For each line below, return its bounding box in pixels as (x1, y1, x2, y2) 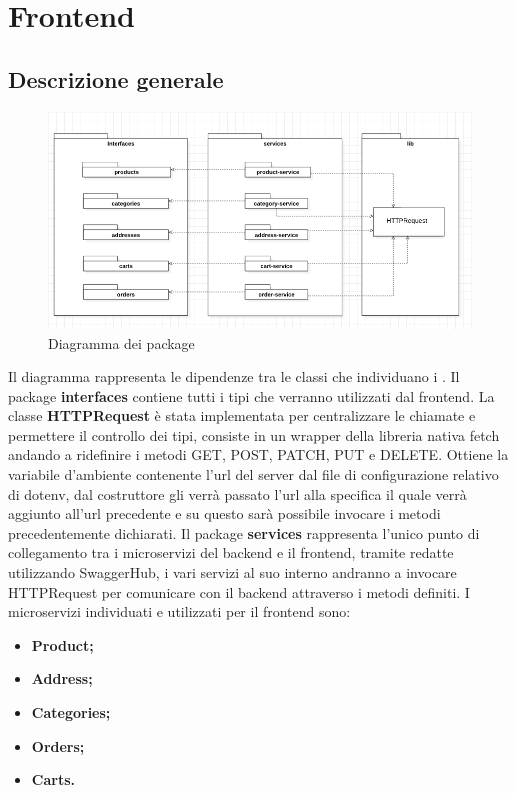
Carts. (31, 769, 75, 790)
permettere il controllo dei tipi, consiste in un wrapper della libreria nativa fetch (8, 424, 500, 445)
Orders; (31, 735, 85, 756)
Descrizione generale (8, 63, 224, 94)
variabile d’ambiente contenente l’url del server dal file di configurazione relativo (8, 464, 499, 485)
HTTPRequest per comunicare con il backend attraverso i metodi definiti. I (8, 581, 470, 602)
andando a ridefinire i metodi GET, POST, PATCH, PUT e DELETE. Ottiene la (8, 444, 509, 465)
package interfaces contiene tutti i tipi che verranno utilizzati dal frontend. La (8, 385, 495, 406)
